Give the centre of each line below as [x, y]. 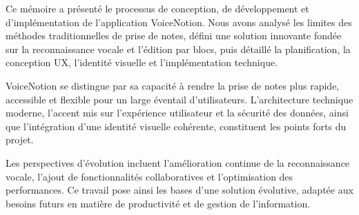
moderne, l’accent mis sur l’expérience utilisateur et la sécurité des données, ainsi [177, 113]
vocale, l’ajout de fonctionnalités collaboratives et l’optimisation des [149, 176]
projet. [20, 140]
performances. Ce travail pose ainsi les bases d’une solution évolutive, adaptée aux [179, 190]
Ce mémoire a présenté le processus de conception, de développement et [157, 8]
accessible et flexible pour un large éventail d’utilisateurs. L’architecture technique [179, 99]
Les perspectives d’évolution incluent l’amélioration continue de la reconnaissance [178, 162]
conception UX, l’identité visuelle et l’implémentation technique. [142, 62]
